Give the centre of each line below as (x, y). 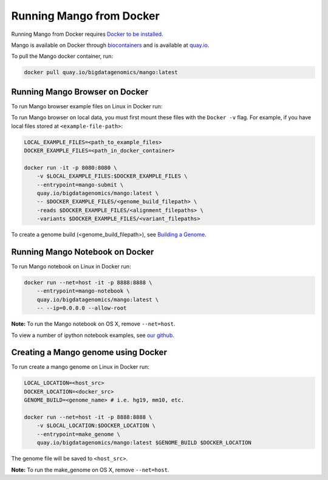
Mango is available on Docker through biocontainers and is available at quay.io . (110, 45)
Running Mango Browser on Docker (80, 92)
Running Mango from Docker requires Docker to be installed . (87, 34)
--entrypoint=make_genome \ (79, 434)
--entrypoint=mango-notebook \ (83, 291)
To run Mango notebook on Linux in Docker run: (71, 266)
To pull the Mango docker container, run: (62, 56)
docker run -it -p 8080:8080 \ (71, 168)
